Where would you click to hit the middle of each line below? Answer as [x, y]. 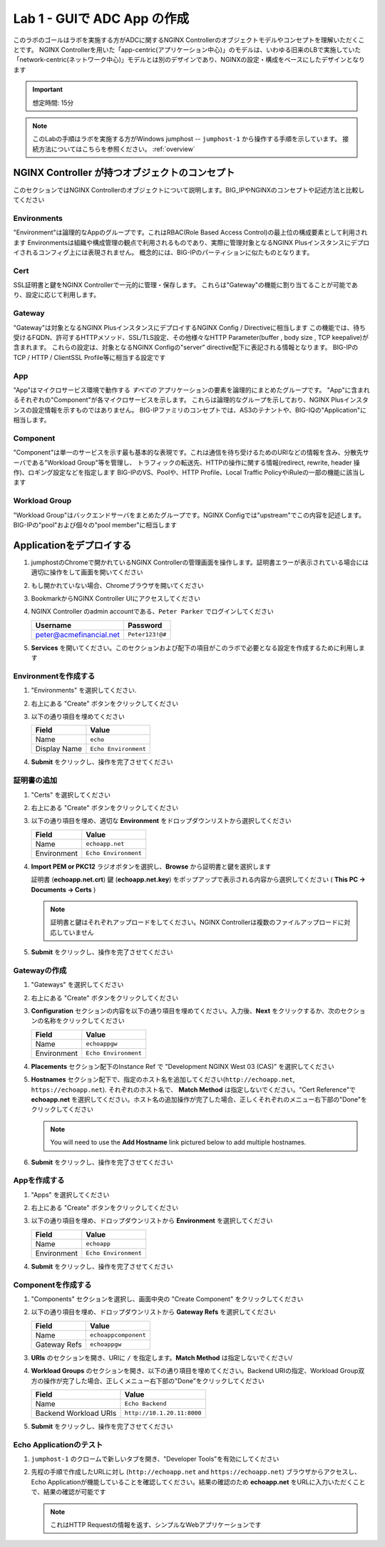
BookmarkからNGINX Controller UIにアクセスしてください [116, 598]
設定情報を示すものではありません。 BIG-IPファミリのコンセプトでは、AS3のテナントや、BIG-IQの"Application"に [199, 410]
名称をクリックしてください [84, 1021]
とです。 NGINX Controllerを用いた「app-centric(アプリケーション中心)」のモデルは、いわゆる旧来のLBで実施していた [187, 49]
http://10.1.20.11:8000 [163, 1413]
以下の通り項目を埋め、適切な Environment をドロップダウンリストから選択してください [161, 821]
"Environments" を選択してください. [84, 690]
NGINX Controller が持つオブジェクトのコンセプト [124, 173]
